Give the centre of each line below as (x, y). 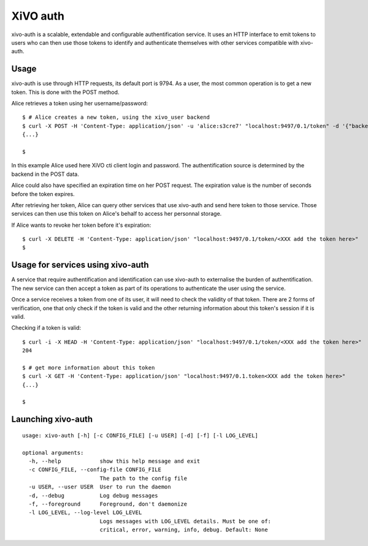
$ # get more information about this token (89, 367)
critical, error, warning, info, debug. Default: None (184, 530)
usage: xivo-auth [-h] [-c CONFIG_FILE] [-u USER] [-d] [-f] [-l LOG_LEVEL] (140, 435)
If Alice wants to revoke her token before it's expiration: (81, 225)
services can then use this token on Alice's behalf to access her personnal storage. (117, 214)
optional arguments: (53, 453)
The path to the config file (143, 478)
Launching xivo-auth (52, 419)
